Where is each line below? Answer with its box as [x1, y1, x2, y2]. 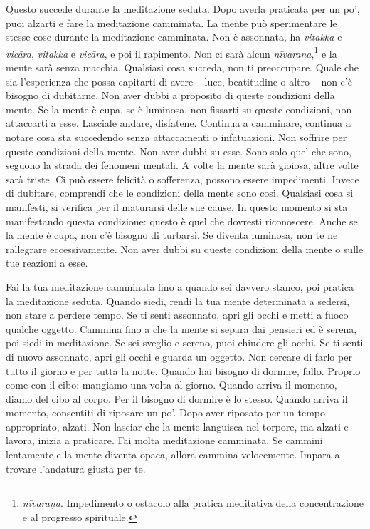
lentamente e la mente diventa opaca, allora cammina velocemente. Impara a [6, 447, 340, 462]
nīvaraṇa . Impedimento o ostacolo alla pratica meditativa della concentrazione [22, 495, 364, 510]
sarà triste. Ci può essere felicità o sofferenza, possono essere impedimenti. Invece [6, 171, 359, 186]
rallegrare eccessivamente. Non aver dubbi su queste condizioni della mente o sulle [6, 241, 364, 256]
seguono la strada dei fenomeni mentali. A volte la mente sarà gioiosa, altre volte [6, 158, 359, 173]
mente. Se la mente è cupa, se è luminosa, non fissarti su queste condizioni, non [6, 101, 352, 116]
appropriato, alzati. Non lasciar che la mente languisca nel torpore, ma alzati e [6, 418, 349, 433]
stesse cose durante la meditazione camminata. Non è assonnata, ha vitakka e [6, 29, 342, 44]
